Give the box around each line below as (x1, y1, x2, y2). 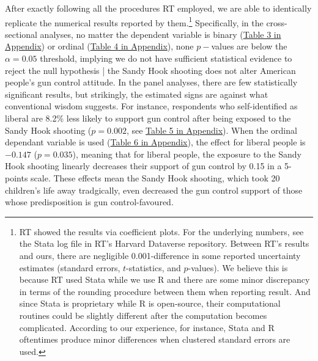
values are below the (211, 40, 287, 53)
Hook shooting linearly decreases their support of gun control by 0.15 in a (5, 159, 282, 172)
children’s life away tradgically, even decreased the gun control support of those (5, 183, 303, 196)
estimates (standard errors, (19, 261, 120, 274)
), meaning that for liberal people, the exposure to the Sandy (72, 147, 301, 160)
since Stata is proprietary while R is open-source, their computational (19, 297, 281, 310)
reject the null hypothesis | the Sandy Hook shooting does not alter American (5, 64, 296, 76)
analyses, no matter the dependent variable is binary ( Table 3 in (40, 27, 281, 40)
